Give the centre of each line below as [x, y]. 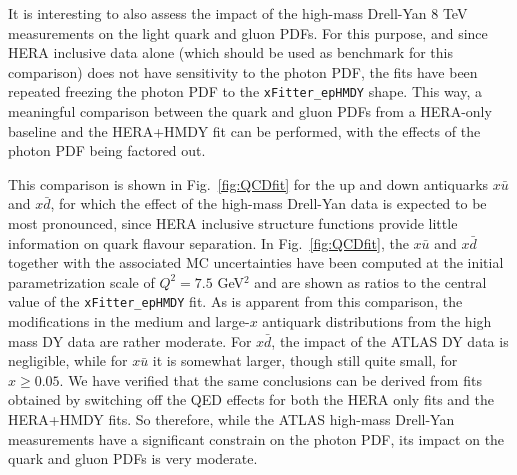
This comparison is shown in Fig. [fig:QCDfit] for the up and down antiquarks [248, 183]
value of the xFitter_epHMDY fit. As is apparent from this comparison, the [235, 301]
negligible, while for [68, 360]
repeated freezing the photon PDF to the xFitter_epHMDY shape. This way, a [245, 91]
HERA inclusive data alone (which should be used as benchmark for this [230, 52]
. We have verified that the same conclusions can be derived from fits [270, 379]
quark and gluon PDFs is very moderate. [133, 458]
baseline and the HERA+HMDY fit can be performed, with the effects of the [244, 130]
